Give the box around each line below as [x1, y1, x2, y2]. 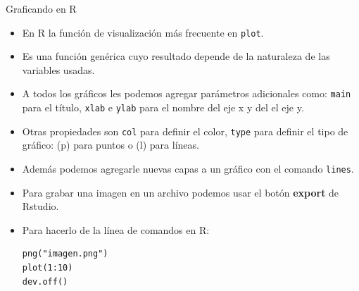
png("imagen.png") [22, 249, 108, 259]
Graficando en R [6, 1, 77, 16]
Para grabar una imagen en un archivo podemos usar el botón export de [22, 185, 339, 199]
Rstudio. [22, 199, 59, 213]
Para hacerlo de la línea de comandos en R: [22, 222, 210, 237]
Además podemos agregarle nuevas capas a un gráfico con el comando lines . [22, 161, 354, 175]
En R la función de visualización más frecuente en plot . [22, 25, 264, 39]
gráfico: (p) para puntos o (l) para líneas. [22, 137, 199, 152]
